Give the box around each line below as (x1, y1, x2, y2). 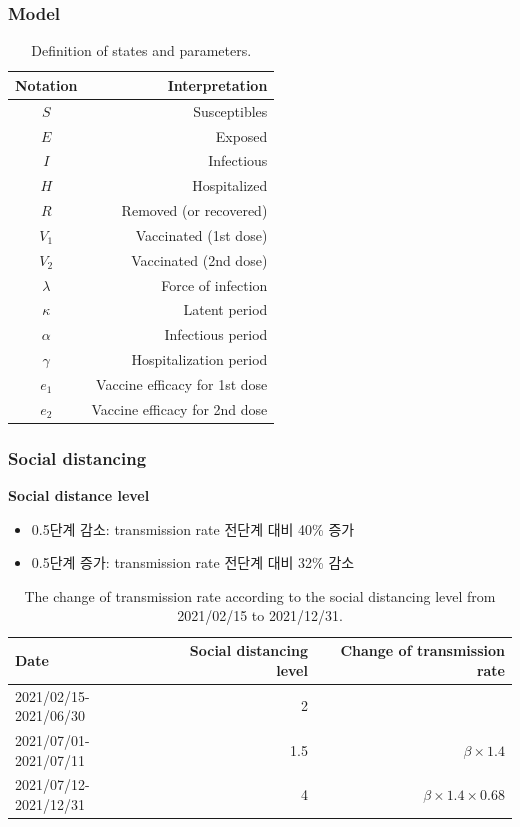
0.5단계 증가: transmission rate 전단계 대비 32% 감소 (31, 552, 355, 573)
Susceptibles (193, 100, 268, 121)
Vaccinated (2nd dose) (131, 249, 268, 270)
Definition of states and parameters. (31, 40, 252, 61)
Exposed (215, 125, 268, 146)
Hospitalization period (131, 349, 268, 370)
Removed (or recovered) (121, 200, 268, 221)
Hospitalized (192, 175, 268, 196)
